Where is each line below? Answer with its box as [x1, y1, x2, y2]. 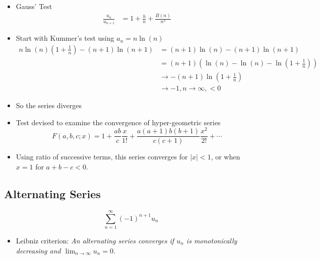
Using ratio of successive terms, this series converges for [16, 151, 188, 162]
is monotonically [186, 235, 237, 245]
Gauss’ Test [16, 1, 52, 12]
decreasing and [16, 245, 61, 255]
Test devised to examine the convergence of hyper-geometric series [16, 117, 221, 127]
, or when [211, 151, 240, 162]
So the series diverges [16, 100, 82, 111]
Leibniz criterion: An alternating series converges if [16, 235, 174, 245]
